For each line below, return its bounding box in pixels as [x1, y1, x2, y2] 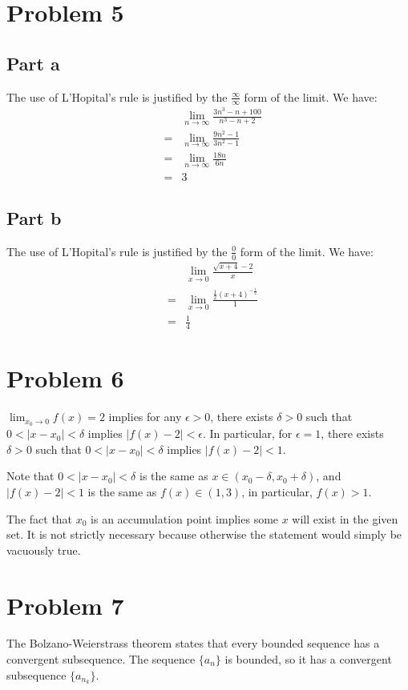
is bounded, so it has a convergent [224, 651, 392, 668]
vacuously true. [6, 541, 81, 558]
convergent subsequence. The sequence [6, 651, 196, 668]
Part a [6, 50, 60, 75]
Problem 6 [6, 362, 124, 395]
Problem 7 [6, 588, 124, 621]
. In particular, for [202, 425, 293, 442]
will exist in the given [292, 510, 398, 527]
